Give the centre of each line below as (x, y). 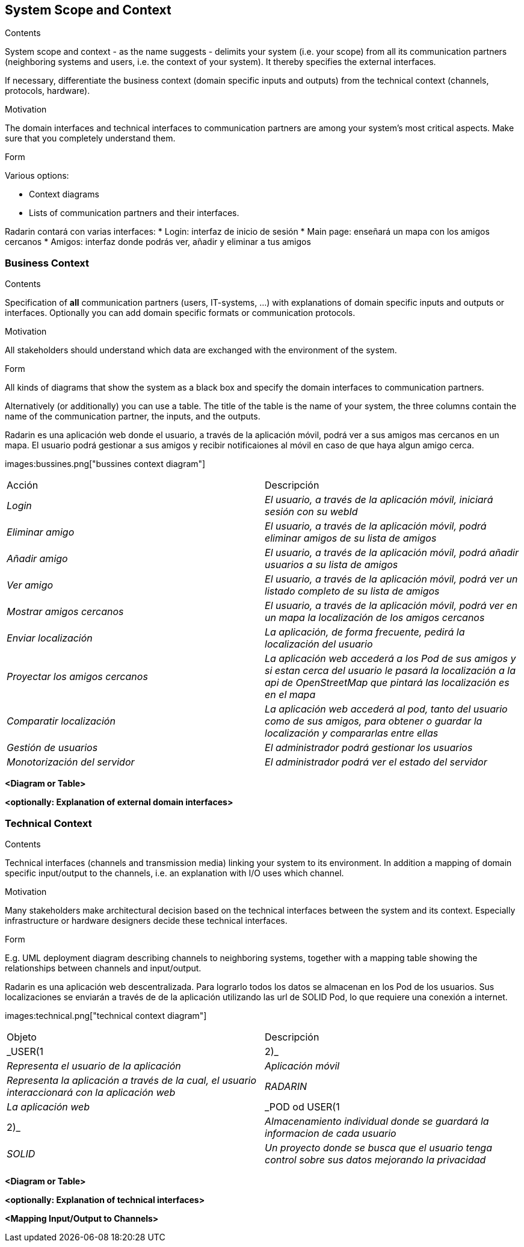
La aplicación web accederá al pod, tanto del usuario (386, 709)
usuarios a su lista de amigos (331, 565)
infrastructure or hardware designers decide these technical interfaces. (146, 920)
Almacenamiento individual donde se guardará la (377, 1121)
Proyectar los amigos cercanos (77, 677)
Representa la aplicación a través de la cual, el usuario (132, 1080)
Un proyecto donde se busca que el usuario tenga (378, 1147)
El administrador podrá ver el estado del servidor (376, 762)
